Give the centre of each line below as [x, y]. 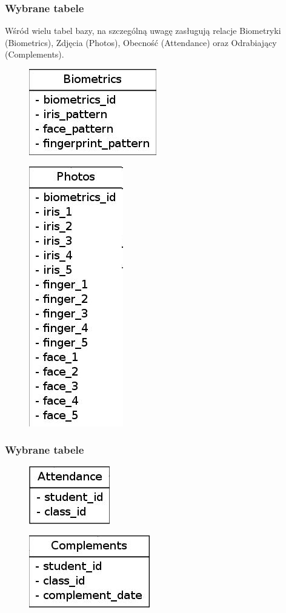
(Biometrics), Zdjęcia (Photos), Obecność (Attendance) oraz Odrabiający [141, 42]
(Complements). [35, 54]
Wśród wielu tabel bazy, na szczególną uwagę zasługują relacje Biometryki [143, 31]
